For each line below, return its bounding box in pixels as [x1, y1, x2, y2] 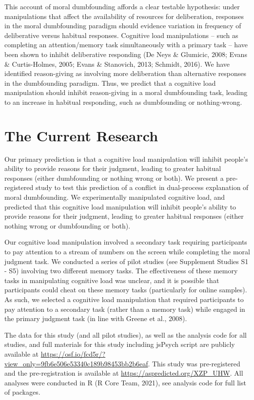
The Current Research [4, 125, 158, 145]
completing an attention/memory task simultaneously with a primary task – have [4, 39, 248, 50]
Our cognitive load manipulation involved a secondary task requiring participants [4, 237, 247, 247]
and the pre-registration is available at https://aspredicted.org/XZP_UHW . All [4, 368, 243, 378]
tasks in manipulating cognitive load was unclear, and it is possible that [4, 275, 219, 285]
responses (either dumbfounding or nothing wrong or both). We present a [4, 172, 224, 183]
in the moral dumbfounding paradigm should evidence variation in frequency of [4, 20, 241, 31]
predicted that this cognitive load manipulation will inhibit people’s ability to [4, 201, 236, 211]
